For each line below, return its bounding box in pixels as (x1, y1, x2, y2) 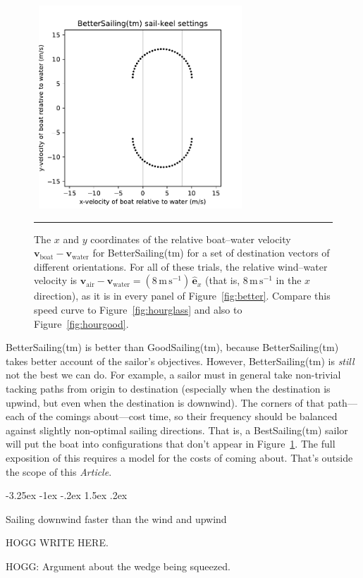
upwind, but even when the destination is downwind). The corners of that (6, 395, 325, 410)
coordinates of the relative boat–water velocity (90, 231, 291, 246)
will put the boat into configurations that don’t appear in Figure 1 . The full (6, 436, 336, 451)
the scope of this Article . (6, 464, 112, 479)
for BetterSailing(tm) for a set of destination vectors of (92, 245, 330, 260)
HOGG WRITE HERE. (6, 535, 109, 550)
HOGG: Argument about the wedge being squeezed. (6, 558, 230, 573)
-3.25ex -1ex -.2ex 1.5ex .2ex (6, 488, 128, 503)
